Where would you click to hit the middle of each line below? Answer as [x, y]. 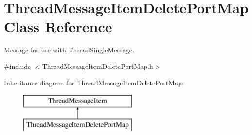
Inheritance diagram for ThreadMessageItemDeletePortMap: [94, 82]
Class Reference [58, 26]
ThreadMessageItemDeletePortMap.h [98, 66]
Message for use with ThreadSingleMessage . [69, 50]
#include [18, 66]
